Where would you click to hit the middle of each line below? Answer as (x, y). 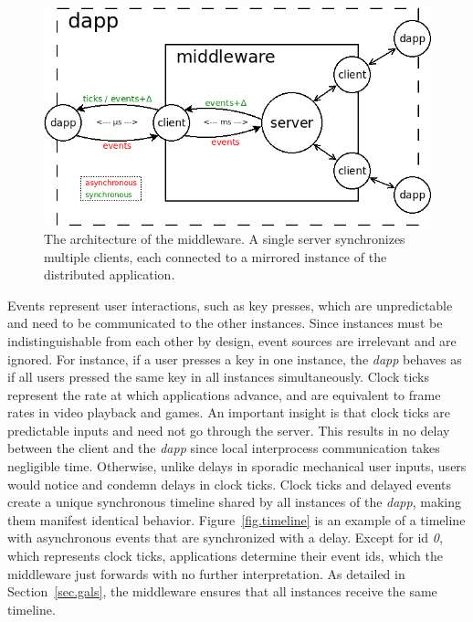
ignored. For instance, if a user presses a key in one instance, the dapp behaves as (235, 358)
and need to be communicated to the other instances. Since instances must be (225, 323)
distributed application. (110, 274)
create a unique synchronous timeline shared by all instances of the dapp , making (234, 502)
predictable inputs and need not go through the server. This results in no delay (229, 430)
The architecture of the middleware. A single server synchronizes (225, 238)
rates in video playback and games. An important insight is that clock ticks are (229, 412)
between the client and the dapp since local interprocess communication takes (224, 448)
